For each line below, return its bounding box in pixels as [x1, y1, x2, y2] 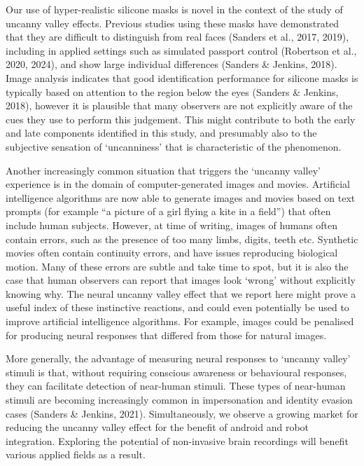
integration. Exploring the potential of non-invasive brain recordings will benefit [6, 433, 349, 448]
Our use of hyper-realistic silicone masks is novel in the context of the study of [6, 2, 343, 16]
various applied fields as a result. [6, 447, 146, 462]
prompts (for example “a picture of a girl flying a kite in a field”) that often [6, 204, 331, 219]
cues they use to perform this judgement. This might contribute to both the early [6, 111, 356, 126]
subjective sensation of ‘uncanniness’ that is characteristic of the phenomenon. [6, 139, 342, 153]
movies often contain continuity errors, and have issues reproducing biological [6, 245, 338, 260]
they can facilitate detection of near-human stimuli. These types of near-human [6, 378, 346, 393]
